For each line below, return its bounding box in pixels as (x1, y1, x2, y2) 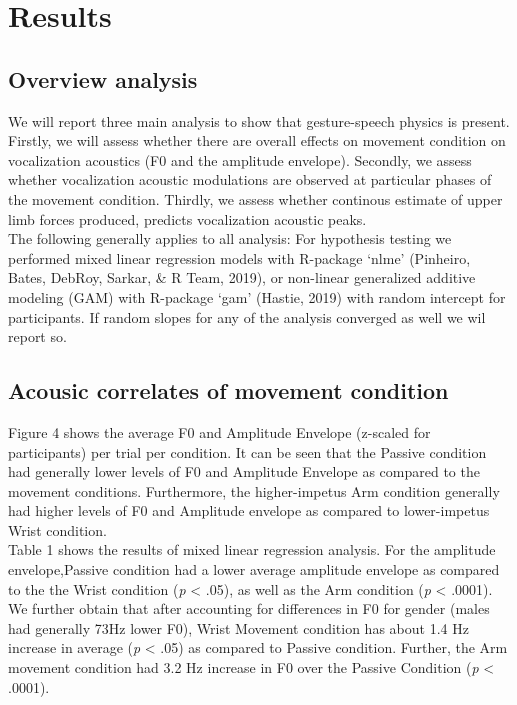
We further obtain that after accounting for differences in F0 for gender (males (8, 598, 490, 619)
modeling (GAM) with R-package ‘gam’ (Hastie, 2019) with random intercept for (8, 286, 506, 307)
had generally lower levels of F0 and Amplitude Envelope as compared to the (8, 461, 480, 482)
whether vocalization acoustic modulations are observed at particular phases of (8, 169, 492, 190)
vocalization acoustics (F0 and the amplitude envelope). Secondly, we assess (8, 149, 472, 170)
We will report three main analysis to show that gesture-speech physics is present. (8, 110, 510, 131)
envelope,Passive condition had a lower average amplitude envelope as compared (8, 559, 500, 580)
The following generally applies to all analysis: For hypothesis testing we (8, 228, 452, 249)
